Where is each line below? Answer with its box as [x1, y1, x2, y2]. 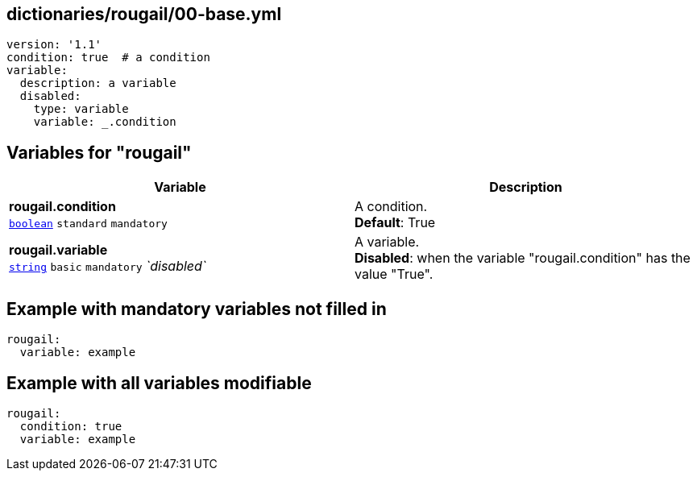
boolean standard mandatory [9, 218, 168, 230]
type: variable [33, 102, 129, 116]
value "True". [355, 266, 434, 283]
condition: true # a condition [6, 51, 210, 64]
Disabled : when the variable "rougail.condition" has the [355, 250, 691, 267]
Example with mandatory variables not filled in [6, 298, 387, 319]
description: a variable [19, 77, 176, 90]
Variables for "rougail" [6, 142, 192, 163]
